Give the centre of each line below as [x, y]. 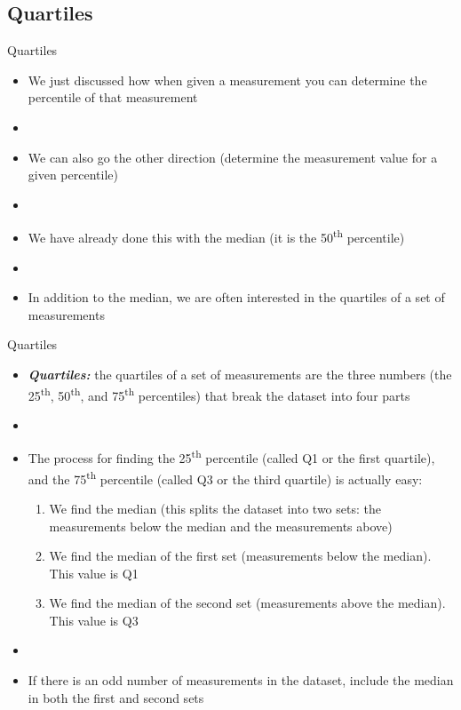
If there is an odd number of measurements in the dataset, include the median [241, 680]
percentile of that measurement [113, 97]
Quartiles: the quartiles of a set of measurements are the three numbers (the [240, 374]
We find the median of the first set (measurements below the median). [240, 556]
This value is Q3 [94, 620]
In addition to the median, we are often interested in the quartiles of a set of [236, 297]
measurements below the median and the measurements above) [221, 526]
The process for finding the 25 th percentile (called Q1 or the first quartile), [231, 457]
